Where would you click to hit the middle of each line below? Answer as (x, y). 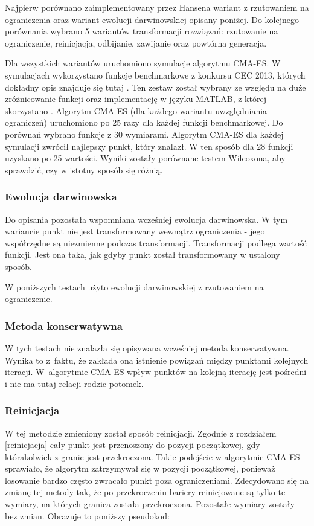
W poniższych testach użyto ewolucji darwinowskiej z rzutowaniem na (134, 287)
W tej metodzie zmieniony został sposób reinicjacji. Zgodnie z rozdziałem (141, 433)
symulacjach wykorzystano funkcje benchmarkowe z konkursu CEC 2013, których (155, 75)
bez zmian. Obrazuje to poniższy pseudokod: (87, 515)
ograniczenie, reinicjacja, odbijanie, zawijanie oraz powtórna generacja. (136, 43)
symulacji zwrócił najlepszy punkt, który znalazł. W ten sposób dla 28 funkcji (149, 146)
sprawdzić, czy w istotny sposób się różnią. (84, 169)
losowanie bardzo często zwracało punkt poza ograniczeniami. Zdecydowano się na (157, 480)
